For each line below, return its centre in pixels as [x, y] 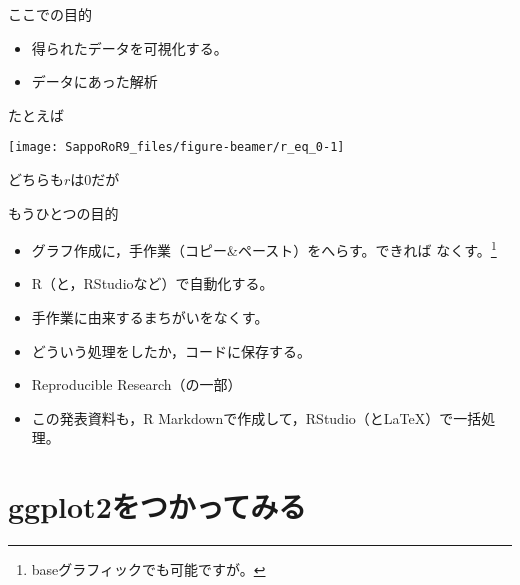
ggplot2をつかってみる [157, 506]
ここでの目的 [50, 14]
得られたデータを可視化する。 [129, 47]
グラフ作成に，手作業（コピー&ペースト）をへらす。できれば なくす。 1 [264, 248]
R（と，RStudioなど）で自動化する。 [152, 283]
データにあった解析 [94, 81]
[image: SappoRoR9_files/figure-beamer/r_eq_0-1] [176, 147]
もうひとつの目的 [63, 212]
